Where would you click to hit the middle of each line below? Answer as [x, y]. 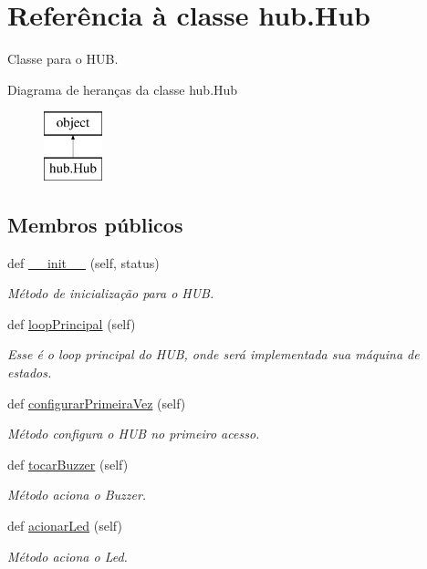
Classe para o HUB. [63, 59]
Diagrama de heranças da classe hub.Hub [123, 89]
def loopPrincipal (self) [72, 323]
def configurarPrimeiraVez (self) [97, 403]
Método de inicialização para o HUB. [111, 293]
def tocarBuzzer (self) [68, 464]
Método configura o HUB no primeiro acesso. [134, 434]
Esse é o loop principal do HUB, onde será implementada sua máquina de [213, 354]
